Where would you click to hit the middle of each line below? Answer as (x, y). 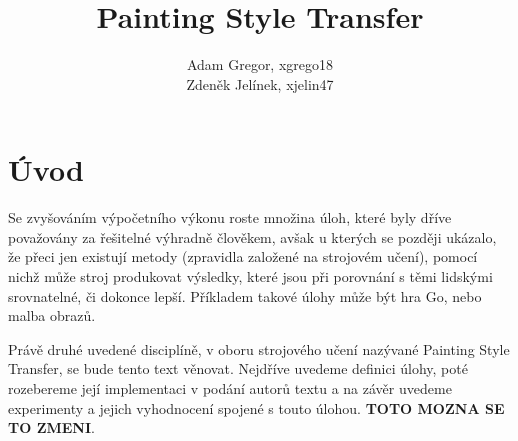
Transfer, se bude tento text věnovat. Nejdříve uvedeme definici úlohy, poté (238, 368)
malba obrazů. (52, 315)
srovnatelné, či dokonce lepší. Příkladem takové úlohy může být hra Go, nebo (245, 295)
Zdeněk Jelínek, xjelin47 (260, 83)
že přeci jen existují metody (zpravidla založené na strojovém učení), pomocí (243, 256)
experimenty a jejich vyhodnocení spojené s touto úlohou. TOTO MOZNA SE (256, 407)
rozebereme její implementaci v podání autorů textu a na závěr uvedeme (230, 388)
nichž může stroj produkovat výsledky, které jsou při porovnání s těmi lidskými (250, 276)
